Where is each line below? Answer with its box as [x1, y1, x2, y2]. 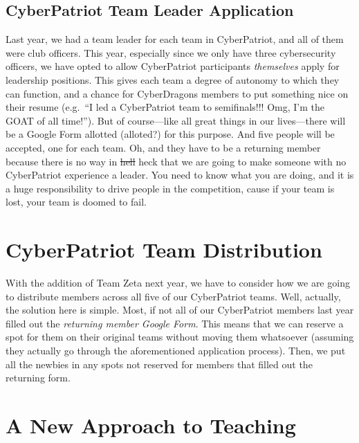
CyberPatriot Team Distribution [6, 235, 322, 264]
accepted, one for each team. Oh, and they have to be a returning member [6, 140, 321, 154]
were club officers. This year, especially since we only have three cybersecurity [6, 45, 336, 60]
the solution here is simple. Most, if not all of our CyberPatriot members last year [6, 302, 354, 317]
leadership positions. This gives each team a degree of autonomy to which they [6, 72, 340, 87]
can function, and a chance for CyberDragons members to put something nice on [6, 86, 349, 100]
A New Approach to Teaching [6, 410, 296, 439]
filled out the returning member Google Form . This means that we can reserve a [6, 316, 344, 330]
